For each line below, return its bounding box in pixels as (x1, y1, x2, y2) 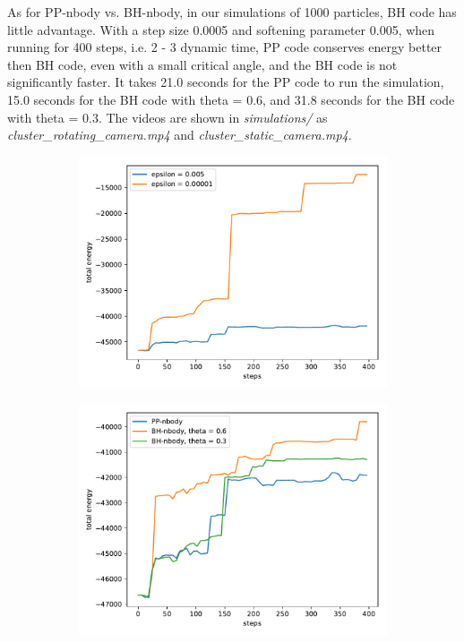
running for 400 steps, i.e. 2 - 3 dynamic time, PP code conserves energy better (7, 38, 443, 56)
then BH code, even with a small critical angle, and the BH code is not (7, 55, 398, 73)
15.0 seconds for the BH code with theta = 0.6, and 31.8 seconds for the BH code (7, 90, 455, 108)
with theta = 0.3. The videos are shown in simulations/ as (7, 107, 328, 126)
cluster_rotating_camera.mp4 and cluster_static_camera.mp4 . (7, 125, 352, 144)
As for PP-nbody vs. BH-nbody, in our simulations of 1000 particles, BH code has (7, 3, 457, 21)
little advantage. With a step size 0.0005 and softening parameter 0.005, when (7, 20, 435, 39)
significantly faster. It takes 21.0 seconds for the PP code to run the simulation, (7, 73, 444, 91)
